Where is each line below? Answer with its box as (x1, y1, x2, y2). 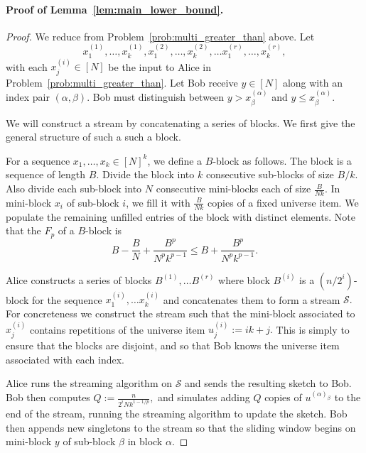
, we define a (147, 153, 203, 168)
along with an (282, 75, 343, 89)
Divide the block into (102, 167, 195, 182)
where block (218, 272, 270, 287)
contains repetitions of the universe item (29, 322, 205, 337)
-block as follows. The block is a (212, 153, 352, 168)
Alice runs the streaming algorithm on (6, 376, 172, 391)
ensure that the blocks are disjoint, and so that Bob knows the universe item (6, 337, 340, 352)
